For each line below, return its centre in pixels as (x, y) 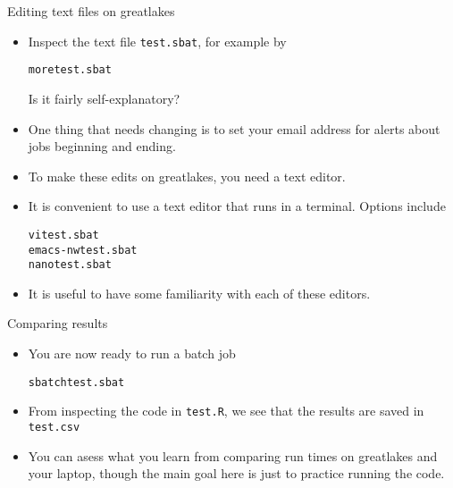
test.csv (54, 427)
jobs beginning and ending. (102, 146)
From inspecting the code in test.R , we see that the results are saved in (226, 411)
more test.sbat (70, 70)
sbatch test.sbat (76, 382)
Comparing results (58, 323)
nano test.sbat (70, 265)
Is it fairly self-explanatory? (104, 98)
